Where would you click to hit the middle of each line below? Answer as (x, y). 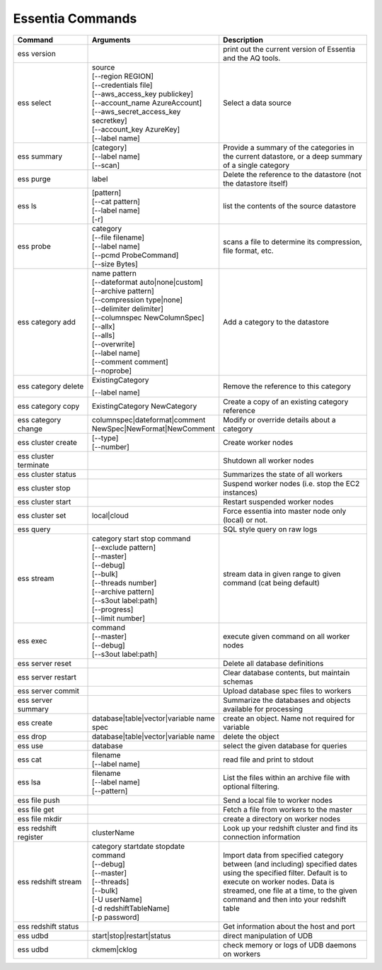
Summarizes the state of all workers (283, 474)
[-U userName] (117, 899)
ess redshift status (48, 926)
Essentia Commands (75, 18)
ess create (35, 723)
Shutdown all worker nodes (268, 461)
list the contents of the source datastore (290, 205)
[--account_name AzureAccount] (147, 103)
